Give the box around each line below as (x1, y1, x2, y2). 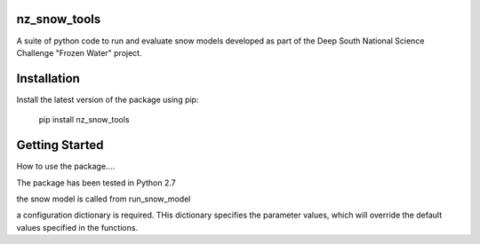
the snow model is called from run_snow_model (16, 193, 191, 204)
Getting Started (16, 138, 104, 153)
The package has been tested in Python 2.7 (16, 177, 177, 188)
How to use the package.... (16, 161, 116, 172)
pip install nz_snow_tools (38, 114, 130, 125)
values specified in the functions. (16, 222, 138, 232)
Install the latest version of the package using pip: (16, 94, 199, 105)
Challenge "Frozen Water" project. (16, 47, 142, 58)
